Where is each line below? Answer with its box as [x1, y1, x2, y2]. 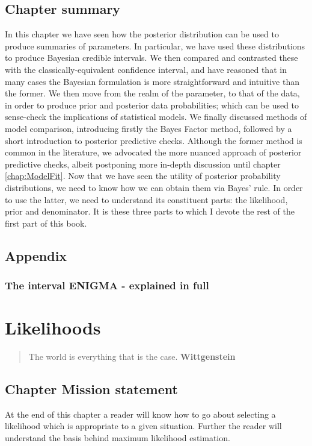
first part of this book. [5, 216, 87, 229]
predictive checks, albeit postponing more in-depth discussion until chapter [5, 157, 281, 170]
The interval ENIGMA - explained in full [5, 278, 209, 292]
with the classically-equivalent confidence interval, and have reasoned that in [5, 63, 287, 75]
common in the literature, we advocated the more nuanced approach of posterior [5, 146, 302, 159]
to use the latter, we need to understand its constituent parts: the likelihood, [5, 193, 288, 206]
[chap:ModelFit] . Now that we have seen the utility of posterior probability [5, 169, 281, 182]
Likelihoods [5, 315, 101, 340]
